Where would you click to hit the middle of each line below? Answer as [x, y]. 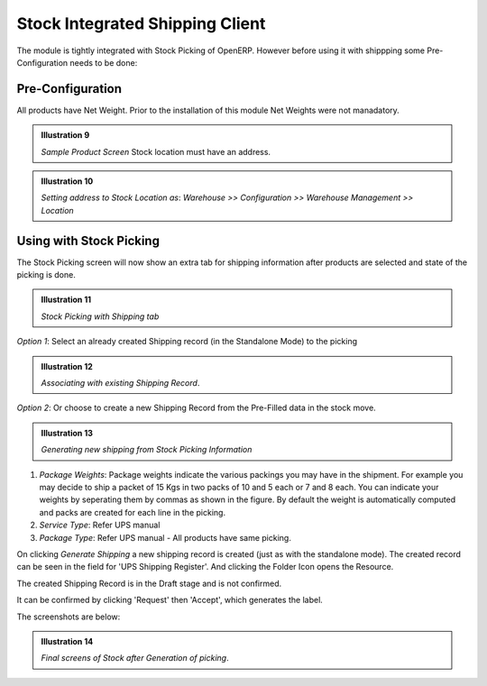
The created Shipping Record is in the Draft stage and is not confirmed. [149, 583]
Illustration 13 [67, 433]
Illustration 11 [66, 300]
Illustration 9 [65, 135]
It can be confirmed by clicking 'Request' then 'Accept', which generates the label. [170, 600]
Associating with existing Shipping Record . [120, 383]
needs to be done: [104, 62]
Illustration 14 [67, 641]
